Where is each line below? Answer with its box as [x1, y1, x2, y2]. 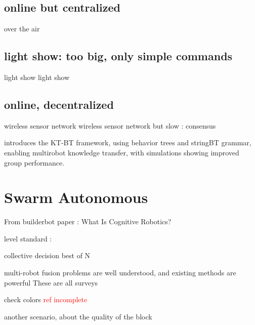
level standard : [4, 233, 52, 243]
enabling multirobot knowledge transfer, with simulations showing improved [4, 147, 239, 157]
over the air [4, 23, 40, 34]
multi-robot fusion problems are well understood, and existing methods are [4, 267, 236, 278]
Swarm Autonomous [4, 187, 148, 208]
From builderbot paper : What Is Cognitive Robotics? [4, 216, 172, 227]
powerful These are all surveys [4, 277, 98, 288]
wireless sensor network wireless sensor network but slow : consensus [4, 120, 216, 131]
